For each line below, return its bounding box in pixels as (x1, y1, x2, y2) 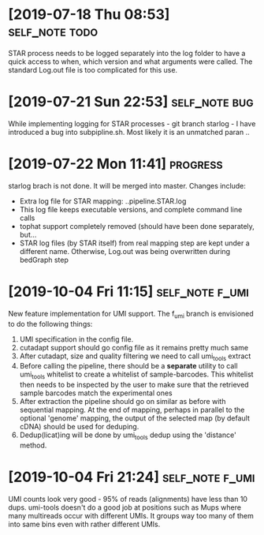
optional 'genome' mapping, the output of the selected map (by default (19, 413, 250, 423)
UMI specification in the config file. (19, 334, 134, 344)
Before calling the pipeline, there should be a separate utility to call (19, 361, 238, 371)
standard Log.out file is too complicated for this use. (8, 65, 178, 74)
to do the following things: (8, 319, 93, 328)
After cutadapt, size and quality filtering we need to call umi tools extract (19, 351, 251, 362)
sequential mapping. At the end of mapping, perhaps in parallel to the (19, 405, 245, 415)
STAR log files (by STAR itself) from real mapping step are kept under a (19, 238, 250, 248)
